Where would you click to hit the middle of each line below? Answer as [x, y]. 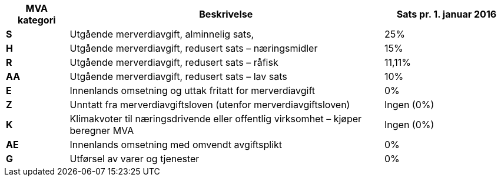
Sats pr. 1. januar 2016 [447, 14]
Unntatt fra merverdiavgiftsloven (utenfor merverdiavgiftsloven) [210, 105]
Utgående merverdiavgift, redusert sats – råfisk [174, 62]
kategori [37, 20]
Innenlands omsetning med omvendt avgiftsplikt [176, 145]
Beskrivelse [226, 14]
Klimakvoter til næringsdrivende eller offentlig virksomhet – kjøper [216, 119]
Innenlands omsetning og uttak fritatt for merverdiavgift [193, 90]
